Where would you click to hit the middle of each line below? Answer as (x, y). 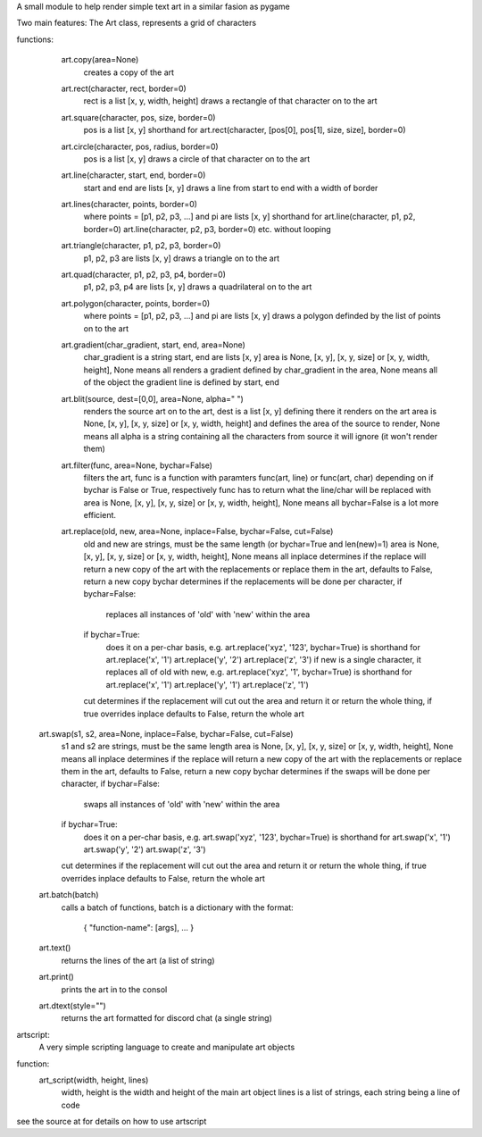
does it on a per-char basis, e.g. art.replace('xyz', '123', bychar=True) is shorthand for (263, 647)
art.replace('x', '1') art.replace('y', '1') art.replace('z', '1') (208, 684)
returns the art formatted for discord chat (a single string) (166, 1018)
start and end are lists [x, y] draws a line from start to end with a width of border (231, 188)
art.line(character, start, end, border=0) (133, 175)
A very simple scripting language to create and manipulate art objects (167, 1047)
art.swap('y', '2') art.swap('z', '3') (145, 849)
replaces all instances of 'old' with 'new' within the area (208, 614)
